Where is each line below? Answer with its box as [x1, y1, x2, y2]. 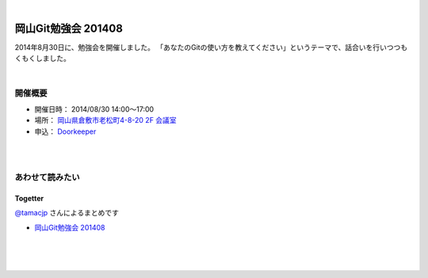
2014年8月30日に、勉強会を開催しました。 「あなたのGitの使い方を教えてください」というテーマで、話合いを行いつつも [14, 42, 408, 51]
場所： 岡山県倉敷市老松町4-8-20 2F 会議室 [34, 116, 178, 125]
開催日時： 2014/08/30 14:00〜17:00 [34, 104, 155, 114]
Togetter [14, 193, 44, 203]
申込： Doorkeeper [34, 127, 97, 136]
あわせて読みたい [14, 172, 80, 183]
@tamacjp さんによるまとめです [14, 208, 119, 218]
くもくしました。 [14, 54, 71, 63]
